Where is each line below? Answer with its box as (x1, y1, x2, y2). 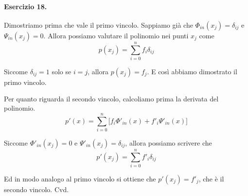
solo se (52, 66, 71, 76)
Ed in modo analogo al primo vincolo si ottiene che (4, 173, 156, 183)
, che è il (198, 173, 224, 183)
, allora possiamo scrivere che (125, 137, 212, 147)
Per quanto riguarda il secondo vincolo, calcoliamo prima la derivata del (4, 93, 219, 103)
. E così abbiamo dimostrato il (147, 66, 237, 76)
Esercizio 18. (4, 1, 47, 11)
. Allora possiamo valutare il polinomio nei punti (43, 30, 189, 40)
